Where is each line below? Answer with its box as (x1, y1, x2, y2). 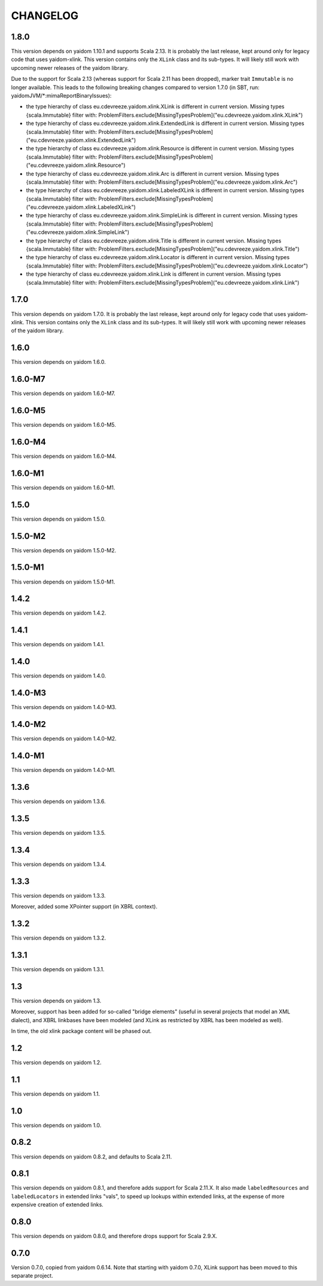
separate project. (11, 1272, 53, 1279)
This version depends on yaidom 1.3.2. (11, 934, 106, 941)
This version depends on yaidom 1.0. (11, 1121, 102, 1129)
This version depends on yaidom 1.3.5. (11, 829, 106, 836)
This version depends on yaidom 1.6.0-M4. (11, 452, 117, 460)
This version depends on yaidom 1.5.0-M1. (11, 578, 115, 585)
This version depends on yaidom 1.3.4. (11, 861, 106, 868)
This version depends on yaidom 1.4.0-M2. (11, 735, 117, 742)
